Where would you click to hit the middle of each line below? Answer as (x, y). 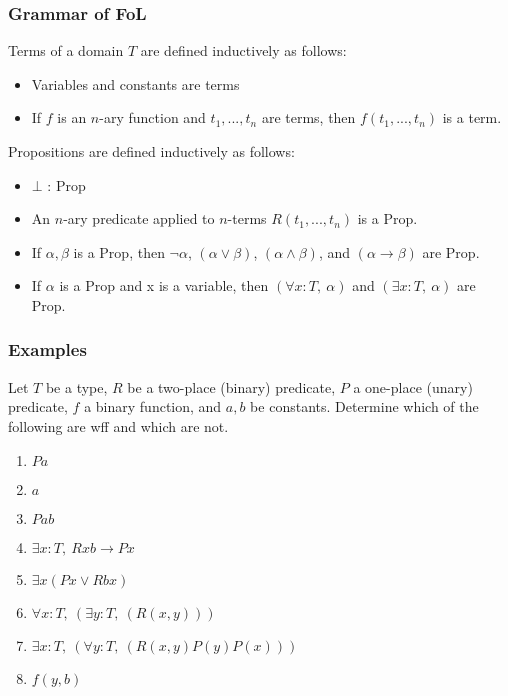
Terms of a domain (66, 50)
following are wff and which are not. (118, 425)
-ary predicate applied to (139, 218)
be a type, (76, 386)
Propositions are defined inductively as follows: (151, 151)
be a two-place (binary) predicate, (231, 386)
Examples (47, 349)
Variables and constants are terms (135, 83)
